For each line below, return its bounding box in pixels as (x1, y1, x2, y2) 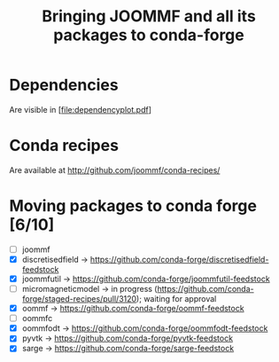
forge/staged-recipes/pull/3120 (21, 294, 137, 304)
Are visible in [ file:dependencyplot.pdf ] (9, 104, 152, 114)
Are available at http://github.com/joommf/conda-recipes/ (9, 164, 221, 175)
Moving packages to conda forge (9, 196, 257, 216)
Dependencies (9, 75, 119, 95)
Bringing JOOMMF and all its (41, 6, 257, 27)
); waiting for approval (136, 294, 217, 304)
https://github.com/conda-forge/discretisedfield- (89, 254, 269, 264)
